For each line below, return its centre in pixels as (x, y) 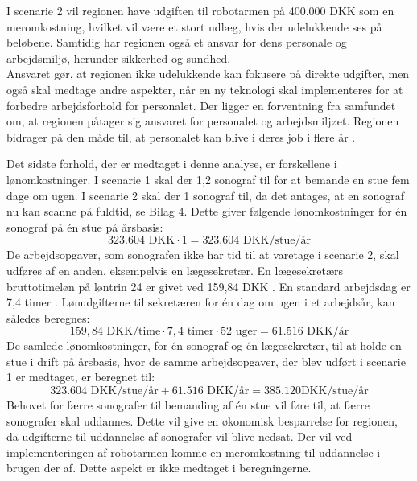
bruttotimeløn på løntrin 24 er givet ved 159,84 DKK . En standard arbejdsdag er (208, 286)
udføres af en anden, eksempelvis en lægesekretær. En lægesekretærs (175, 270)
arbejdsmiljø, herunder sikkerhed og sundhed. (119, 58)
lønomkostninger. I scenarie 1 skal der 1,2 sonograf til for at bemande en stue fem (208, 179)
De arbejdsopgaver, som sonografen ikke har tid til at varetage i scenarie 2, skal (203, 255)
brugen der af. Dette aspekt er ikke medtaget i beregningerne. (159, 468)
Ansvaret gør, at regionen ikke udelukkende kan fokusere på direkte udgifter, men (208, 74)
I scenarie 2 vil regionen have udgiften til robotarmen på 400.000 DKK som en (200, 10)
